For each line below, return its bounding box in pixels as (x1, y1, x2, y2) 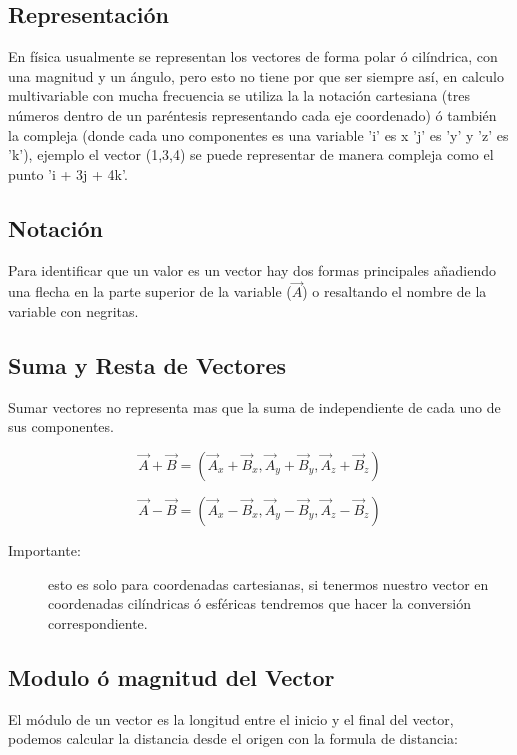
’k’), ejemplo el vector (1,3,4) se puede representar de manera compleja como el (8, 144, 494, 165)
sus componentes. (8, 416, 114, 437)
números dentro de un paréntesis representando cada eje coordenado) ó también (8, 104, 497, 125)
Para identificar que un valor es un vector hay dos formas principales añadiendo (8, 259, 497, 280)
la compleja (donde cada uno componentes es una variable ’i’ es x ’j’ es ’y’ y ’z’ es (8, 124, 509, 145)
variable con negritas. (8, 300, 139, 321)
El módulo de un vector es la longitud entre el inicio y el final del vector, (8, 708, 454, 729)
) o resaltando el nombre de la (302, 281, 487, 302)
